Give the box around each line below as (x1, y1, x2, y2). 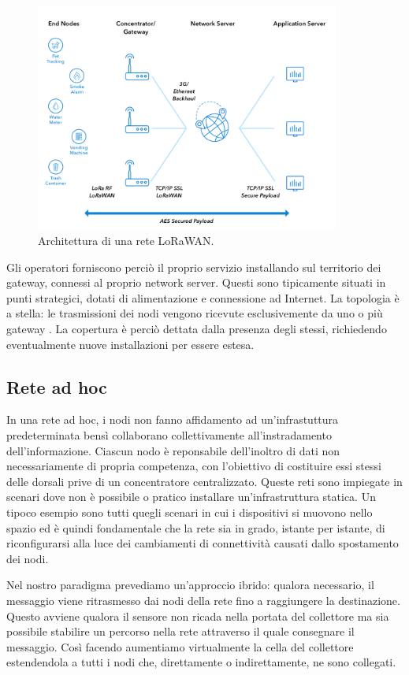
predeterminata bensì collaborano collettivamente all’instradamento (6, 427, 332, 443)
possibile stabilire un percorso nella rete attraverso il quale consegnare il (6, 623, 355, 640)
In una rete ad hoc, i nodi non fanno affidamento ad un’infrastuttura (6, 411, 339, 428)
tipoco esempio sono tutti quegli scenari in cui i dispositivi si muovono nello (6, 503, 373, 520)
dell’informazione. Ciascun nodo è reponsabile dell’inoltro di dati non (6, 442, 340, 458)
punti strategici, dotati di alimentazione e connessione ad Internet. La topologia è (6, 289, 400, 306)
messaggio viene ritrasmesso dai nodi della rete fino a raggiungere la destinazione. (6, 592, 400, 608)
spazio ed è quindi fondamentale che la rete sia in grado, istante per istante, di (6, 519, 385, 536)
